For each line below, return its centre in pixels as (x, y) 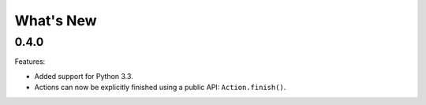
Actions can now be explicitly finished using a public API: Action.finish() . (160, 88)
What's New (56, 21)
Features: (30, 62)
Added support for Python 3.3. (84, 76)
